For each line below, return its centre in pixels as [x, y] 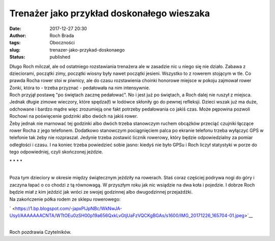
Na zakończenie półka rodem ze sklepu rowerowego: [65, 199]
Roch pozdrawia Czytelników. [40, 232]
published [60, 57]
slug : [15, 50]
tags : [15, 43]
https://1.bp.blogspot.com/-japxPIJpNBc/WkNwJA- [68, 208]
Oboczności [62, 43]
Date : [15, 29]
